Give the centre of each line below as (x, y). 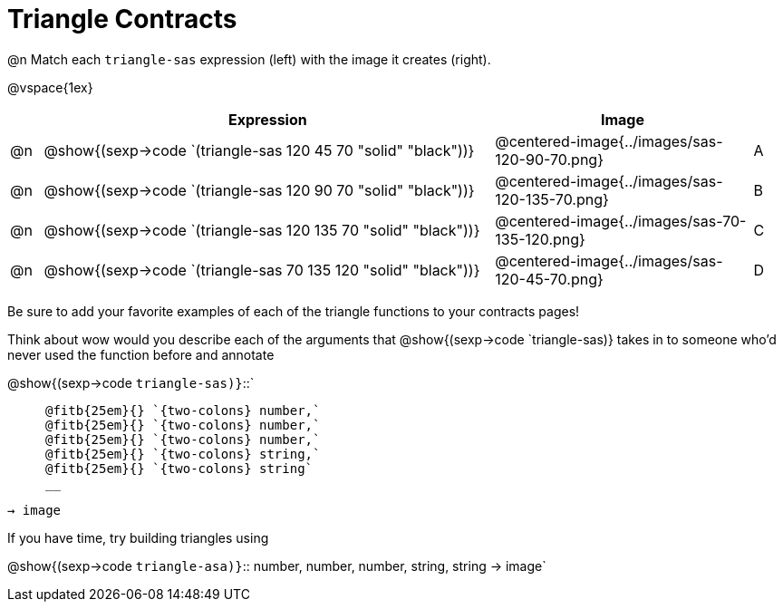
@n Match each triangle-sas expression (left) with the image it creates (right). (249, 59)
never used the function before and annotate (141, 354)
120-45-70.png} (549, 279)
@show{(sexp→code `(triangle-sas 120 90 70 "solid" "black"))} (259, 190)
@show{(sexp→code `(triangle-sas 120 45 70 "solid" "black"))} (259, 150)
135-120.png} (540, 239)
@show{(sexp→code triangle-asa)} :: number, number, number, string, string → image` (277, 565)
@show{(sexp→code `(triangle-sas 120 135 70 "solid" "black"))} (262, 230)
